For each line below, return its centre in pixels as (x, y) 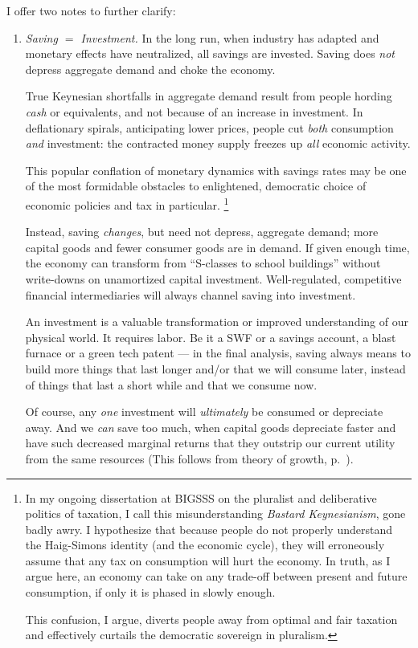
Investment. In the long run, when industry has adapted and (230, 37)
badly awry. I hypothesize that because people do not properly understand (209, 529)
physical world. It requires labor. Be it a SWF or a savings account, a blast (211, 337)
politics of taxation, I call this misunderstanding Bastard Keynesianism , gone (215, 514)
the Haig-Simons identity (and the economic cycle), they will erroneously (205, 545)
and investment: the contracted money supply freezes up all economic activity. (218, 143)
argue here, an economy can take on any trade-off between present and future (216, 576)
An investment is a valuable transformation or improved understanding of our (217, 322)
